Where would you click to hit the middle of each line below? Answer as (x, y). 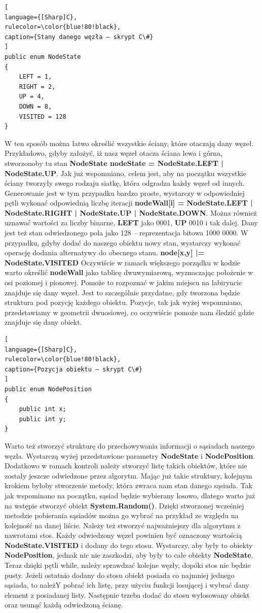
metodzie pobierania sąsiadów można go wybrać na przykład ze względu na (122, 515)
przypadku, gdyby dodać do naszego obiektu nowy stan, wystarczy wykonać (123, 242)
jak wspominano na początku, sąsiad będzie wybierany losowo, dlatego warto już (130, 495)
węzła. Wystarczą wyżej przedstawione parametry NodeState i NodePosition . (130, 455)
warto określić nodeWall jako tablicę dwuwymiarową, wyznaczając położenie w (129, 272)
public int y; (43, 419)
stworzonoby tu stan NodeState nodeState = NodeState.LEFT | (114, 163)
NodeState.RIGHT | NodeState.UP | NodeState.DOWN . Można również (131, 212)
